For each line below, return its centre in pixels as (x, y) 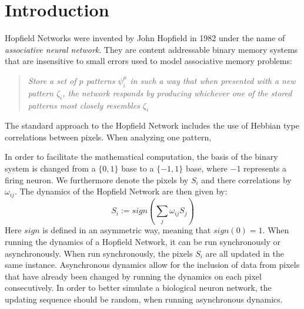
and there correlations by (246, 179)
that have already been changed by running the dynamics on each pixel (133, 276)
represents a (265, 168)
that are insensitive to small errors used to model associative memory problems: (148, 61)
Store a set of (52, 80)
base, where (206, 168)
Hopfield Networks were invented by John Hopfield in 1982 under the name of (145, 38)
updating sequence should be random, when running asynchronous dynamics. (144, 299)
